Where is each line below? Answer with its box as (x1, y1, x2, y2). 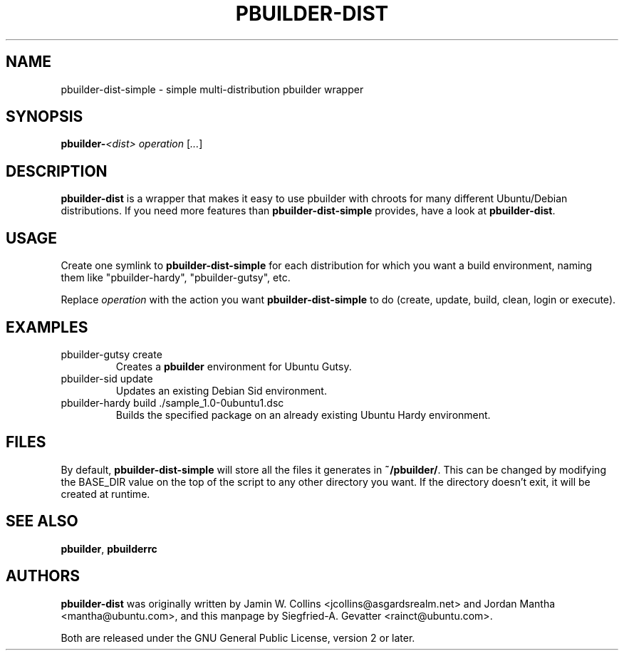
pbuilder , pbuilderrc (61, 542, 157, 555)
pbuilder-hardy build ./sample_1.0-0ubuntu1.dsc (61, 396, 284, 409)
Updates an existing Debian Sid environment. (115, 384, 327, 397)
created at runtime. (61, 487, 150, 500)
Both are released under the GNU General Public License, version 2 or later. (61, 631, 415, 644)
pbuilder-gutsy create (61, 348, 162, 360)
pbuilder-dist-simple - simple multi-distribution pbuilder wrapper (61, 83, 364, 95)
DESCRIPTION (6, 162, 108, 180)
